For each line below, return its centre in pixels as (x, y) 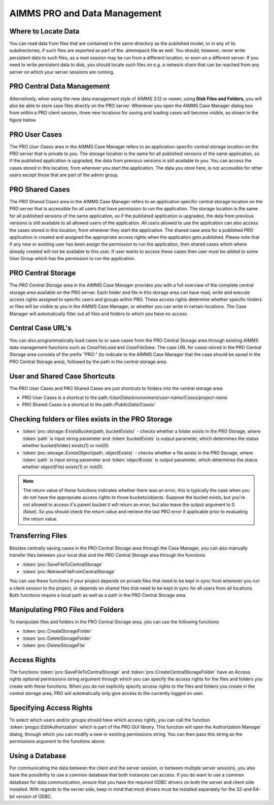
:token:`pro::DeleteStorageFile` (54, 645)
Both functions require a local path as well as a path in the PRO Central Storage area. (98, 595)
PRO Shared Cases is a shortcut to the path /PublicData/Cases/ (88, 405)
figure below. (23, 120)
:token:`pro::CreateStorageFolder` (57, 631)
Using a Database (38, 755)
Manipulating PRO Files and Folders (67, 610)
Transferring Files (38, 536)
